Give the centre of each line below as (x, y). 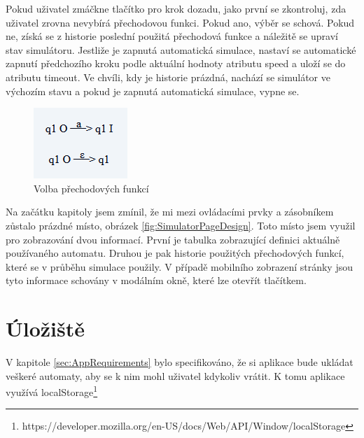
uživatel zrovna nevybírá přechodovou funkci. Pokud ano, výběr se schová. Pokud (180, 22)
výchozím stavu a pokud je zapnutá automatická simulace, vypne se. (153, 91)
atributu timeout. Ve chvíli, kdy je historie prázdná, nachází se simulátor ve (168, 77)
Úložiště (45, 328)
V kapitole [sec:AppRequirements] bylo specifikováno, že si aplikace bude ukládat (180, 362)
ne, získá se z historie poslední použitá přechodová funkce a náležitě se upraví (172, 36)
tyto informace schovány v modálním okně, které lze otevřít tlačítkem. (156, 280)
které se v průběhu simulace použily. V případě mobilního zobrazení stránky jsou (179, 266)
